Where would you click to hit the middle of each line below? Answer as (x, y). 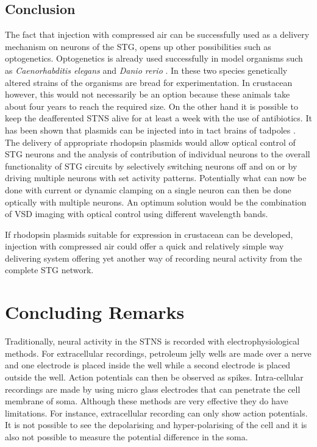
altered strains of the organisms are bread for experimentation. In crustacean (149, 82)
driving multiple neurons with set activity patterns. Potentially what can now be (156, 178)
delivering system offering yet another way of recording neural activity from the (154, 258)
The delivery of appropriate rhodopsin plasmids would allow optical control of (150, 142)
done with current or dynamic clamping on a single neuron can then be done (148, 189)
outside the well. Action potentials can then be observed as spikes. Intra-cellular (154, 377)
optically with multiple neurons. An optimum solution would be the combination (156, 202)
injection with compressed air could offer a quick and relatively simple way (144, 246)
